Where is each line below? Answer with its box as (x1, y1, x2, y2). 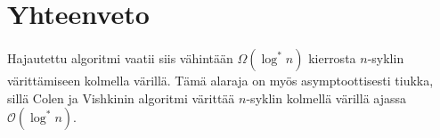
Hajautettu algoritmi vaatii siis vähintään (7, 49, 233, 68)
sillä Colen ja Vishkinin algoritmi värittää (7, 88, 235, 107)
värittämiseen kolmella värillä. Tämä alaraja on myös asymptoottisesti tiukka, (7, 71, 434, 90)
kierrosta (308, 49, 356, 68)
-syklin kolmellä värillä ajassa (246, 88, 407, 107)
